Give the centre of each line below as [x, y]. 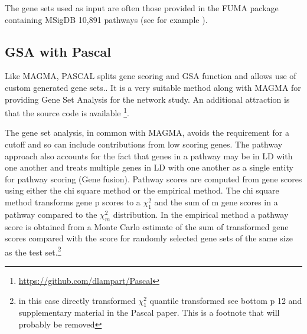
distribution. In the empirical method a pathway [201, 214]
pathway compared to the [51, 214]
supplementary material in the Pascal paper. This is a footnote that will [149, 312]
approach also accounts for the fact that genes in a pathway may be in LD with [149, 155]
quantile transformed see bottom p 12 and [226, 300]
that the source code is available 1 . [67, 112]
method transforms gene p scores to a [73, 202]
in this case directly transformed [77, 300]
